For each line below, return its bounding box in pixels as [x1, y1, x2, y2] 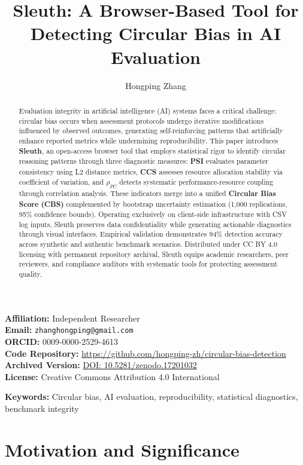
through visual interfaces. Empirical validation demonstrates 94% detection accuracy [19, 229, 283, 239]
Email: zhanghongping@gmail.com [5, 323, 134, 336]
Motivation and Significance [5, 437, 240, 461]
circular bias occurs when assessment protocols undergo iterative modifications [19, 115, 264, 126]
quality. [19, 269, 43, 279]
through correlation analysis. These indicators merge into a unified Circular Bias [19, 188, 276, 198]
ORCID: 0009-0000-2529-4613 [5, 335, 118, 348]
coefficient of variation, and [19, 177, 104, 187]
